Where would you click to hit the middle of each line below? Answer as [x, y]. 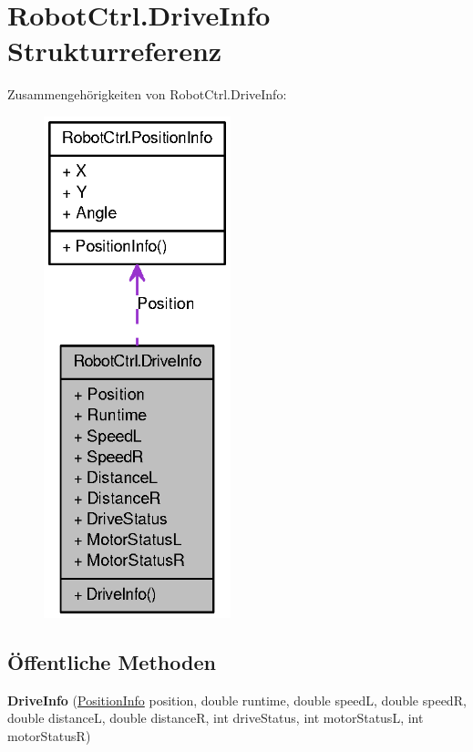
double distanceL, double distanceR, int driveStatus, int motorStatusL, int [216, 718]
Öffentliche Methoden [112, 661]
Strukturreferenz [115, 51]
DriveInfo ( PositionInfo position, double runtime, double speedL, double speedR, [237, 700]
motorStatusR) [49, 735]
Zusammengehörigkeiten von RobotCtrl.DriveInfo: [147, 94]
